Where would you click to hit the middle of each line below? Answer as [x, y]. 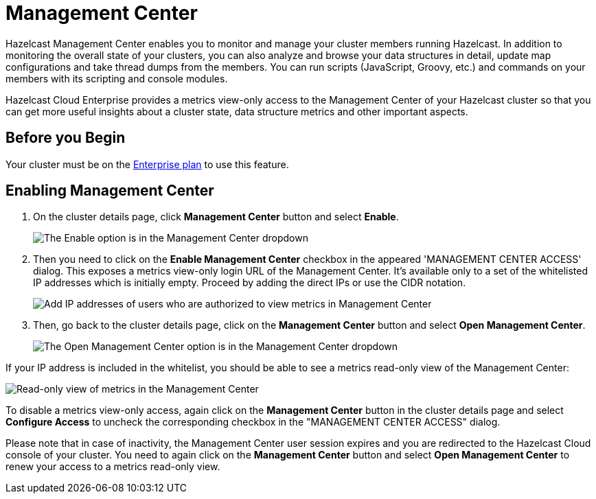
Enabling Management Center [110, 191]
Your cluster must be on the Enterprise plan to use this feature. [147, 164]
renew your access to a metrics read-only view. [113, 467]
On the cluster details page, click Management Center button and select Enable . [216, 217]
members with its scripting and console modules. [117, 78]
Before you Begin [66, 138]
